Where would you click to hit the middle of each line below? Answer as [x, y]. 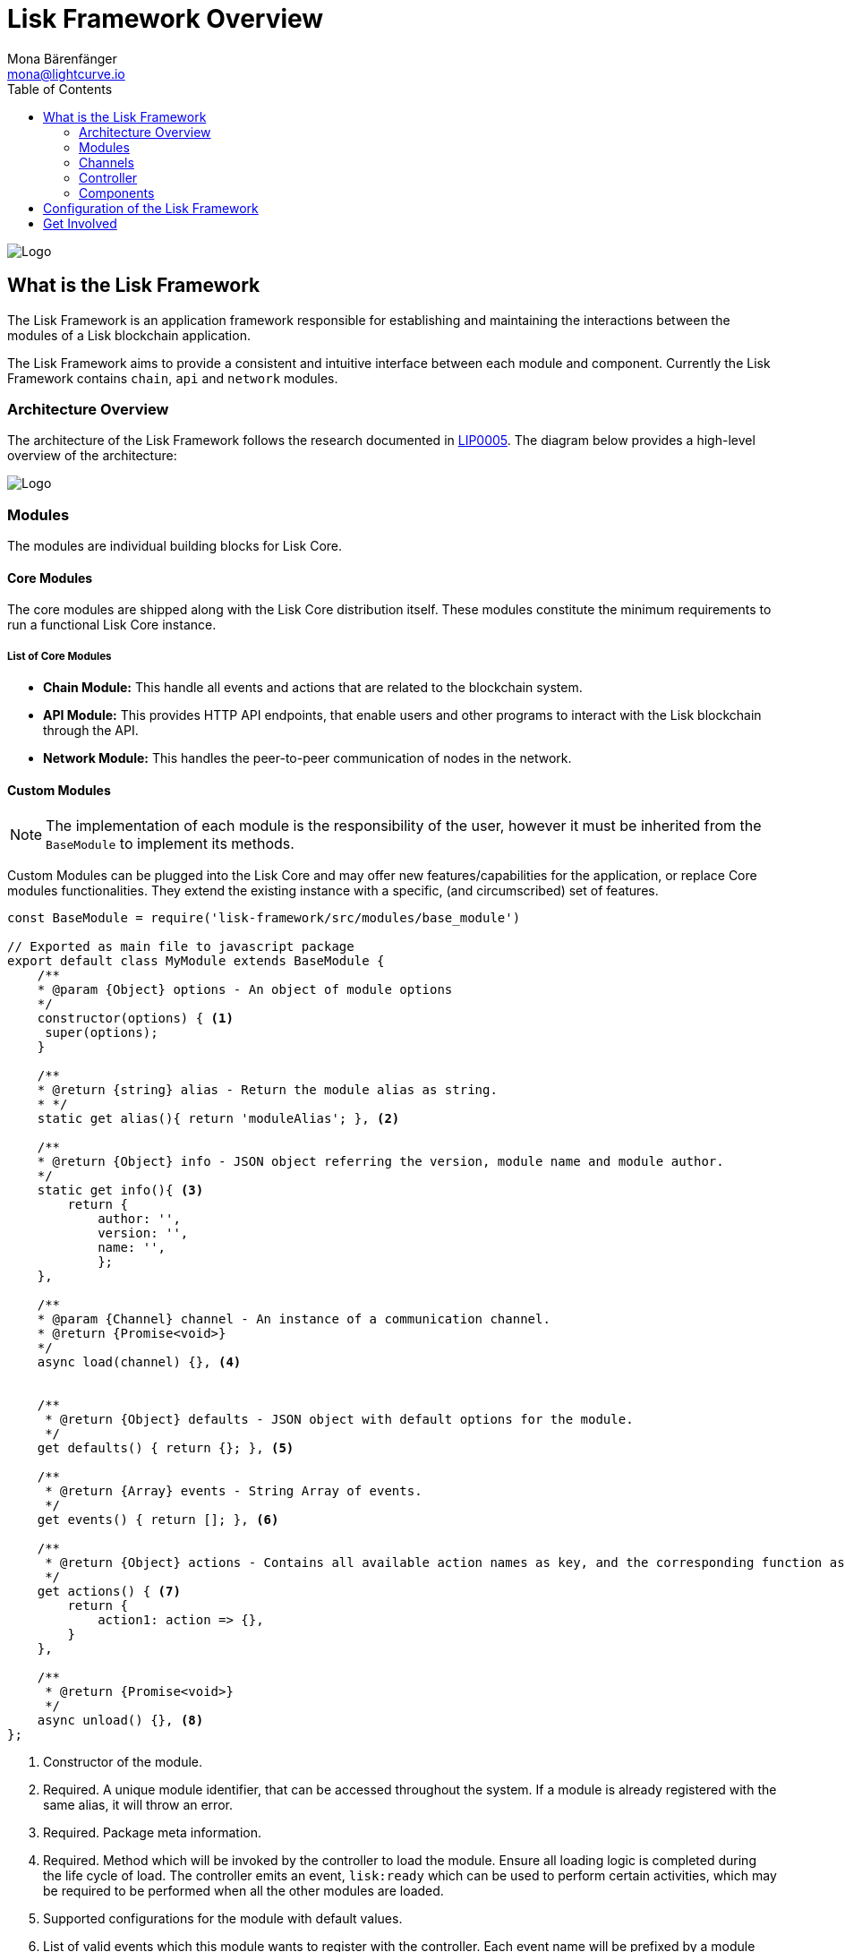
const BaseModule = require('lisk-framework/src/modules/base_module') [264, 918]
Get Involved [80, 223]
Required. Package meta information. [152, 1833]
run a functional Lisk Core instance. [112, 625]
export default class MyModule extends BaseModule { [196, 961]
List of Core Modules [60, 656]
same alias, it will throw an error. [138, 1805]
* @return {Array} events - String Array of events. [234, 1491]
